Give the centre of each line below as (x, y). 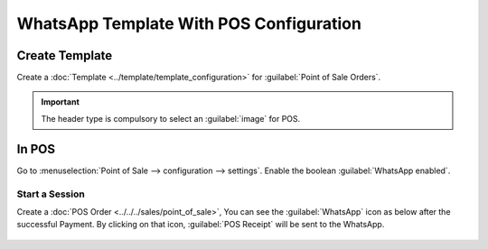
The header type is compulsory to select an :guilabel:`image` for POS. (171, 118)
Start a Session (51, 194)
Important (61, 102)
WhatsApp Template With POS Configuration (189, 23)
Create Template (65, 55)
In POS (36, 149)
